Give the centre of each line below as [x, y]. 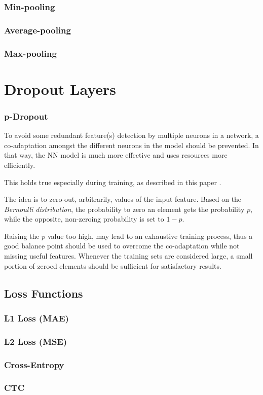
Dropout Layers [60, 88]
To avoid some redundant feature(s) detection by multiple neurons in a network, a [131, 135]
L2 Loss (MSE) [36, 341]
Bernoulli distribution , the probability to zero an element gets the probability [124, 209]
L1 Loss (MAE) [36, 318]
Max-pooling [30, 53]
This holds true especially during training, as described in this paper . [113, 182]
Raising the [22, 236]
